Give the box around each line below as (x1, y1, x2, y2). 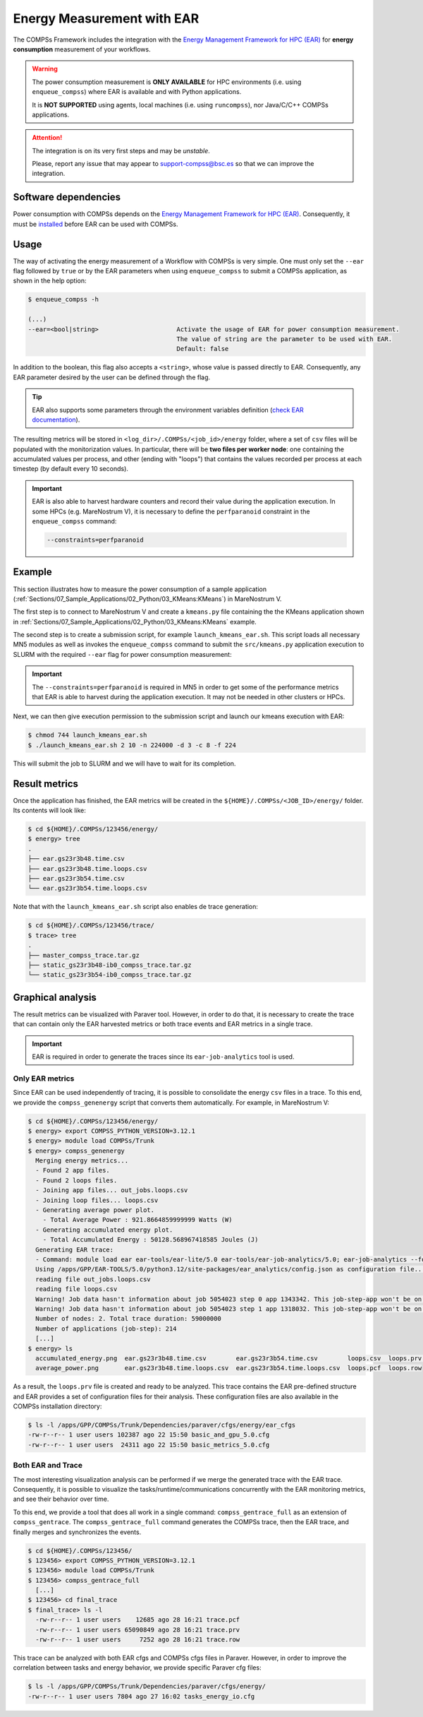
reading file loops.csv (35, 1285, 118, 1293)
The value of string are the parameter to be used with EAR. (176, 335, 393, 343)
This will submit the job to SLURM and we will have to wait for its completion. (13, 759, 236, 768)
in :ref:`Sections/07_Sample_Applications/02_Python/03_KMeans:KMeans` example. (13, 617, 257, 626)
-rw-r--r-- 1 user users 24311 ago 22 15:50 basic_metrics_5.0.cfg (27, 1441, 270, 1449)
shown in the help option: (13, 276, 87, 285)
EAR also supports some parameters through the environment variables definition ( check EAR (32, 405, 305, 414)
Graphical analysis (13, 991, 97, 1003)
